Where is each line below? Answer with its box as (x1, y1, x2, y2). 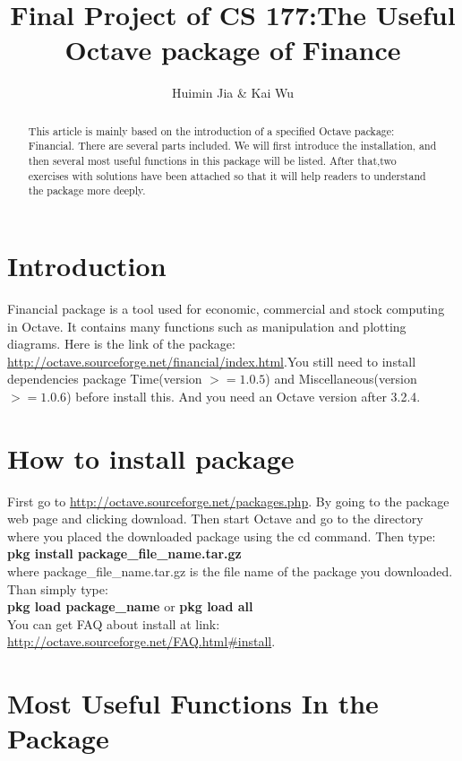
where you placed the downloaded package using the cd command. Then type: (7, 526, 436, 545)
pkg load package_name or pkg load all (7, 597, 253, 616)
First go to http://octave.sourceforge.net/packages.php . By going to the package (7, 491, 449, 510)
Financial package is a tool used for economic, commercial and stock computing (7, 298, 445, 317)
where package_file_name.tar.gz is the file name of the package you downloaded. (7, 561, 453, 580)
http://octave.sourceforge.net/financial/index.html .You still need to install (7, 351, 416, 370)
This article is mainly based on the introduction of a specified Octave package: (28, 123, 395, 138)
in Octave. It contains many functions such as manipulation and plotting (7, 316, 406, 335)
